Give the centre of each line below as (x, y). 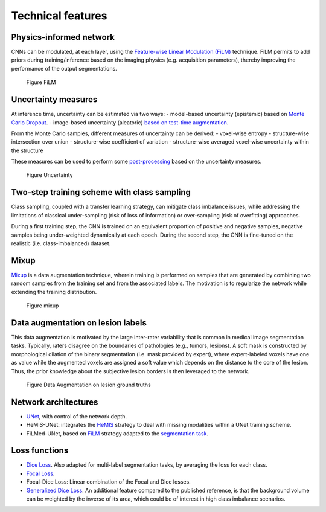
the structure (27, 150)
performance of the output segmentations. (64, 68)
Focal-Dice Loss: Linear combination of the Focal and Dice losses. (109, 482)
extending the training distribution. (54, 292)
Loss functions (40, 451)
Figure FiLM (41, 82)
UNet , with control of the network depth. (76, 416)
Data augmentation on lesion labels (79, 323)
